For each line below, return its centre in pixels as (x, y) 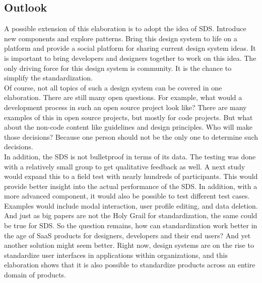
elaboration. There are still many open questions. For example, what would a (123, 97)
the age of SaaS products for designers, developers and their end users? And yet (127, 235)
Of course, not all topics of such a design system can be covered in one (113, 87)
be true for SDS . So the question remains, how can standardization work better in (131, 225)
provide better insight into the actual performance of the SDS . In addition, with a (131, 186)
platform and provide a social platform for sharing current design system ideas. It (130, 48)
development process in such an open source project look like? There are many (125, 107)
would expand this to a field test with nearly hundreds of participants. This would (131, 176)
